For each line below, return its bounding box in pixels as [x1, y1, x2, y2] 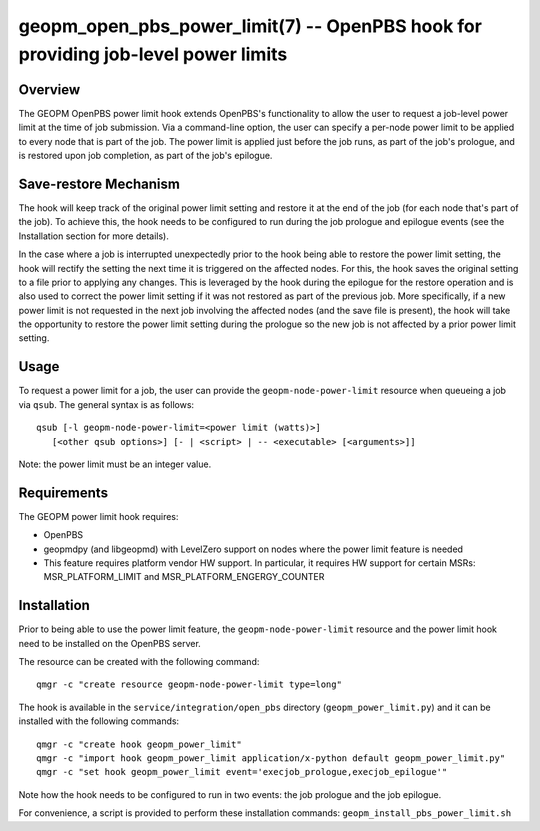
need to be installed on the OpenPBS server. [18, 637, 202, 649]
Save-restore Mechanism [18, 175, 180, 192]
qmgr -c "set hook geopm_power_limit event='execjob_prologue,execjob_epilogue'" [36, 766, 448, 778]
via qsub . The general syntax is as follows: [18, 398, 195, 410]
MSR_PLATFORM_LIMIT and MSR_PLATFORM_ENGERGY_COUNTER [43, 571, 325, 583]
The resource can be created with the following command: [18, 656, 260, 668]
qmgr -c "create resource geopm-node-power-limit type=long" [36, 679, 342, 690]
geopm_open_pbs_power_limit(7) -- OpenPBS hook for [18, 15, 482, 37]
